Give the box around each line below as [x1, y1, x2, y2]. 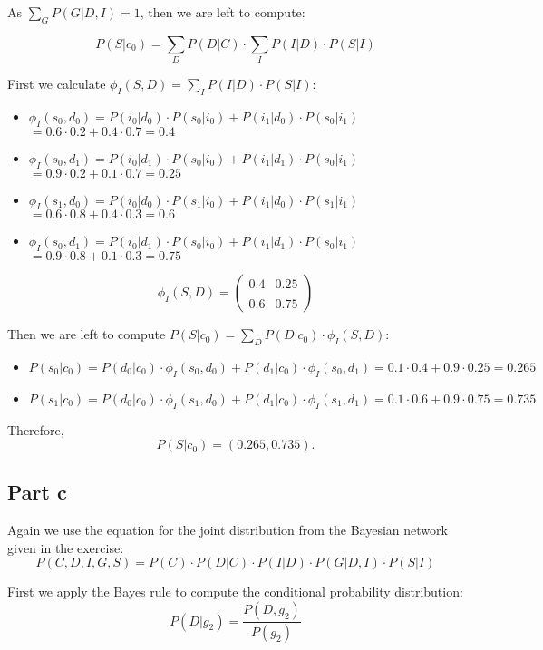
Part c [7, 478, 67, 506]
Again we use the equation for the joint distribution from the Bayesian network [7, 520, 448, 539]
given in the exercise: [7, 538, 124, 557]
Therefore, [7, 420, 64, 439]
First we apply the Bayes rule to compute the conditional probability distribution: [7, 582, 463, 601]
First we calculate [7, 74, 106, 93]
